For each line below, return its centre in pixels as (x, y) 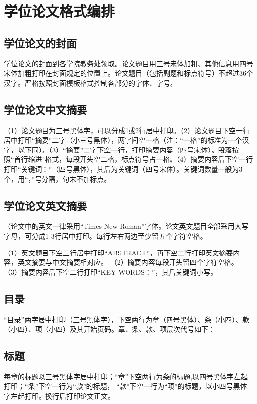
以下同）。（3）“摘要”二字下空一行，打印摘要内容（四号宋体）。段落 (125, 149)
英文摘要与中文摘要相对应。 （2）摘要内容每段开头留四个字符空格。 (128, 262)
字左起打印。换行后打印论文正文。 (59, 396)
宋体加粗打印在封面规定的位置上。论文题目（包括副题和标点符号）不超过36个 (128, 73)
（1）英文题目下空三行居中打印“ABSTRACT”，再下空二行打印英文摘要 (119, 252)
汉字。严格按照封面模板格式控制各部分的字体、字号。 (90, 82)
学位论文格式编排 (60, 11)
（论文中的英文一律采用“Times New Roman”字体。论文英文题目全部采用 (119, 226)
